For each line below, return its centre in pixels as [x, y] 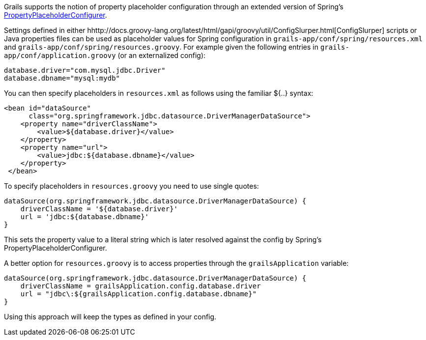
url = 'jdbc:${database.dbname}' [85, 217]
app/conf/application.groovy [60, 56]
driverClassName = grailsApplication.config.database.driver [141, 286]
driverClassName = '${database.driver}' [99, 209]
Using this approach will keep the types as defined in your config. [110, 317]
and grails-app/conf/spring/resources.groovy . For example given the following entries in [161, 47]
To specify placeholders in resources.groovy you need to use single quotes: [131, 186]
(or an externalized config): [162, 55]
